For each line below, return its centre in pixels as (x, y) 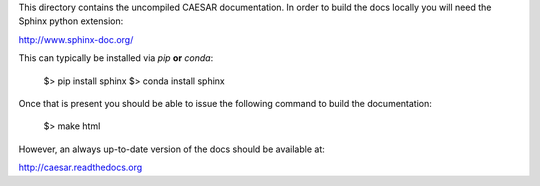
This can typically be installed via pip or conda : (116, 58)
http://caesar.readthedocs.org (80, 167)
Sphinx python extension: (71, 21)
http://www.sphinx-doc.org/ (76, 39)
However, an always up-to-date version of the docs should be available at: (171, 149)
